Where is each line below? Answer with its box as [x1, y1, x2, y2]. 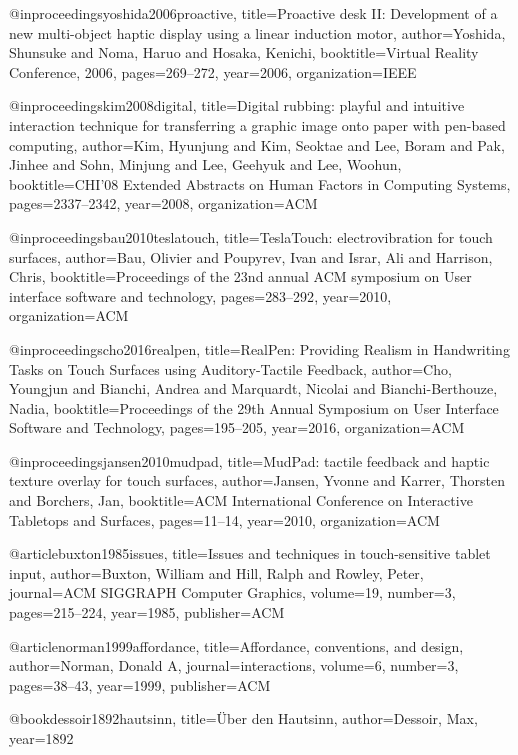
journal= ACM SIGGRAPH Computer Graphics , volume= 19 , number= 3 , [9, 582, 456, 603]
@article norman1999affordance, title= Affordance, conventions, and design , [9, 635, 464, 656]
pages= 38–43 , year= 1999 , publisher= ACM [9, 674, 271, 695]
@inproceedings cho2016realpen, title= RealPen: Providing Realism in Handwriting [9, 338, 510, 359]
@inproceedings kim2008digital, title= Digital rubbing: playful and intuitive [9, 95, 465, 116]
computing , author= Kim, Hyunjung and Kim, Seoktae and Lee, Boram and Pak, [9, 134, 505, 155]
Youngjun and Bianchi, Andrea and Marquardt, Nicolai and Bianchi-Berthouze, [9, 378, 498, 399]
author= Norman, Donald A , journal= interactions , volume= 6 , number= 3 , [9, 655, 459, 676]
